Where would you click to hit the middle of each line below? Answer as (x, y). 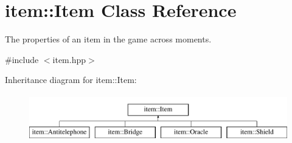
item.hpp (69, 59)
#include (22, 59)
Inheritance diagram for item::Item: (71, 80)
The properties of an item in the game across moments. (108, 39)
